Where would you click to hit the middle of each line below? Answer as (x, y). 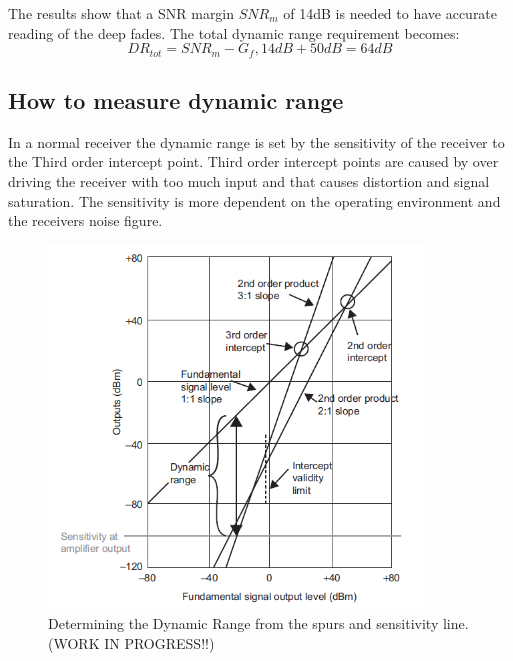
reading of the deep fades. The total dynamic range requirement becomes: (234, 32)
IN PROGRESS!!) (159, 642)
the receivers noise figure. (85, 220)
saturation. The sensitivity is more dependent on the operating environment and (254, 200)
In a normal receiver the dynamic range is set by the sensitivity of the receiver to (256, 141)
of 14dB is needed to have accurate (390, 13)
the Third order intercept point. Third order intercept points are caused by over (253, 161)
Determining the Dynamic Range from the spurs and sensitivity (243, 623)
